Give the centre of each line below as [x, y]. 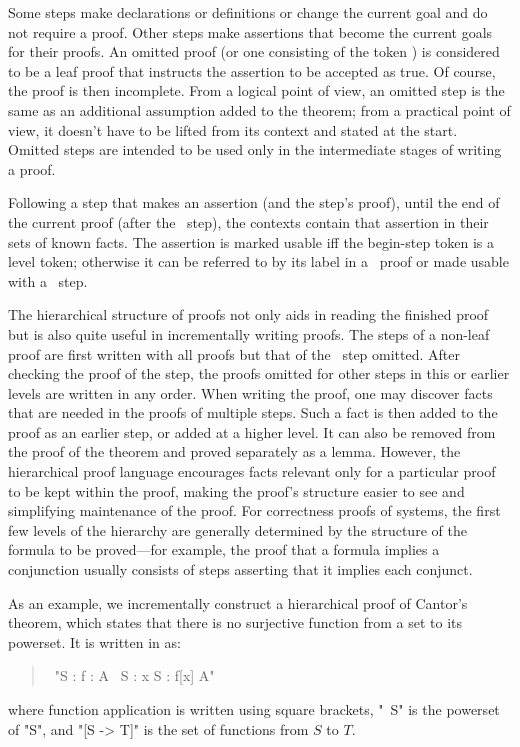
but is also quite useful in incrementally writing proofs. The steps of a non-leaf [249, 333]
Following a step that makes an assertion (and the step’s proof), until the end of [254, 202]
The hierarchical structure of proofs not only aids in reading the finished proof [248, 314]
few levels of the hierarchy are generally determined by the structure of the [237, 529]
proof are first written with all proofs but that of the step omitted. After [234, 353]
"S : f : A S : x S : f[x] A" [134, 675]
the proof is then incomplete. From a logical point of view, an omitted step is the [256, 90]
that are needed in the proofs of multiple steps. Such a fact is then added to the [253, 412]
